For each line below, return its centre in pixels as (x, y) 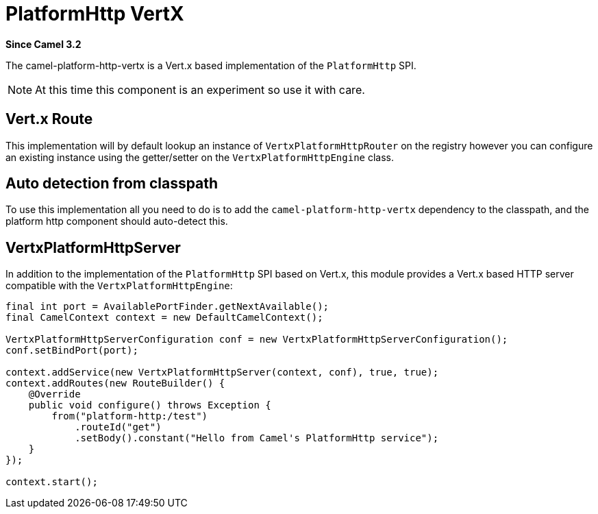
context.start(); (52, 482)
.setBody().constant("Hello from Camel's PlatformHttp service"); (257, 438)
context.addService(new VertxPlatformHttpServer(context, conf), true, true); (222, 372)
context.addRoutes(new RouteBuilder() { (115, 383)
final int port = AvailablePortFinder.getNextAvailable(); (167, 307)
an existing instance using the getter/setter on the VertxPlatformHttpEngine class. (200, 157)
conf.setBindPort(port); (72, 351)
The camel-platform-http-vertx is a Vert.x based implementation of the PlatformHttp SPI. (211, 65)
